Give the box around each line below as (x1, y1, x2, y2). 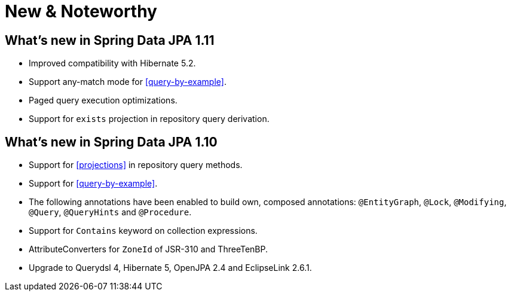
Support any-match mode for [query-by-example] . (29, 77, 227, 87)
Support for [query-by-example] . (29, 178, 158, 189)
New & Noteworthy (5, 1, 157, 22)
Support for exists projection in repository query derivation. (29, 114, 270, 124)
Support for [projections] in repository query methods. (29, 160, 243, 170)
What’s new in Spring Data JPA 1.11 (5, 32, 215, 48)
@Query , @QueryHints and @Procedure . (29, 207, 192, 218)
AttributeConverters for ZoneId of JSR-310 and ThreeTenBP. (29, 244, 268, 255)
